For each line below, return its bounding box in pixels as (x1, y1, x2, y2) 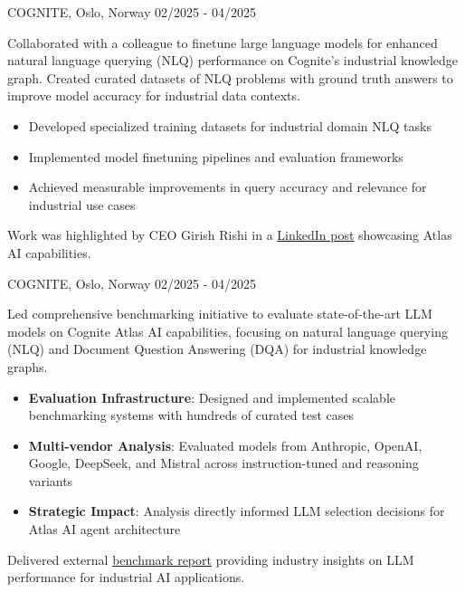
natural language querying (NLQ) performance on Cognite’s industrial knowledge (7, 51, 458, 70)
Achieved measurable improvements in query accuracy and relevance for (28, 177, 427, 196)
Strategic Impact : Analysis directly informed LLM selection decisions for (28, 501, 445, 520)
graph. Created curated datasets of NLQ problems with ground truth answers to (7, 68, 453, 87)
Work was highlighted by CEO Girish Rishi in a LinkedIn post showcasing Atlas (7, 225, 452, 244)
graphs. (7, 357, 48, 376)
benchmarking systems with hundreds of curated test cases (28, 406, 354, 425)
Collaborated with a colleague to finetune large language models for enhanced (7, 33, 438, 52)
